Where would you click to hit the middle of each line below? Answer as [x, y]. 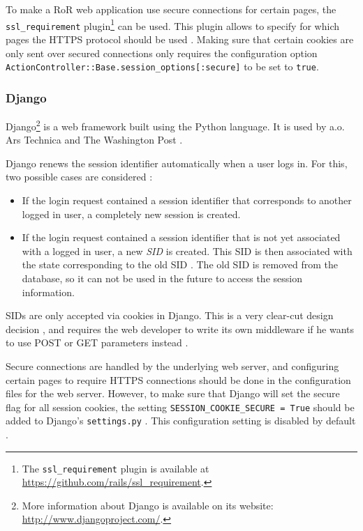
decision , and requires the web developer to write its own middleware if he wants [180, 329]
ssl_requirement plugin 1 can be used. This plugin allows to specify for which [173, 24]
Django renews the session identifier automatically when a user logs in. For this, [177, 163]
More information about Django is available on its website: [148, 505]
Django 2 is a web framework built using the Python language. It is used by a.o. [175, 125]
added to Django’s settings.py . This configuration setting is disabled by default [181, 421]
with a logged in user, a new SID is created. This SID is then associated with [187, 251]
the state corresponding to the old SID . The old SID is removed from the [180, 264]
